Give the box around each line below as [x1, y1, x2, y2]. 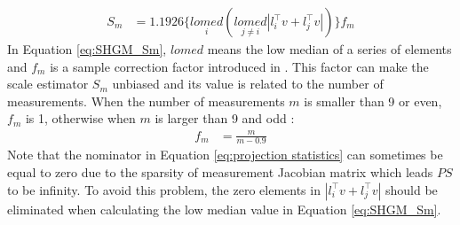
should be [385, 180, 438, 198]
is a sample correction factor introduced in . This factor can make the [50, 57, 429, 75]
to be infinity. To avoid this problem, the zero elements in [7, 180, 321, 198]
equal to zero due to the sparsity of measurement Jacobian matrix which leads [7, 162, 433, 181]
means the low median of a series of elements [207, 40, 452, 58]
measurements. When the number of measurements [7, 91, 285, 110]
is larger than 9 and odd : [155, 109, 295, 128]
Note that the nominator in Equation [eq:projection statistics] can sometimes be [7, 145, 443, 164]
